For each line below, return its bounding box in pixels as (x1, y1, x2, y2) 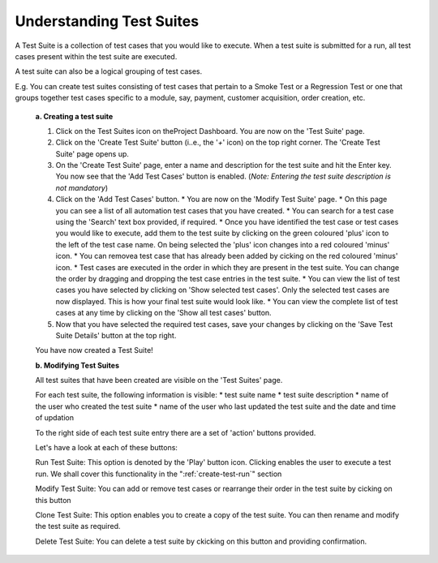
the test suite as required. (35, 522, 121, 531)
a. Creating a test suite (35, 111, 114, 121)
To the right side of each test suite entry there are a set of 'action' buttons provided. (35, 428, 316, 437)
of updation (35, 413, 75, 423)
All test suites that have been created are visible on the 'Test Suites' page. (35, 376, 283, 385)
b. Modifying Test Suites (35, 360, 120, 370)
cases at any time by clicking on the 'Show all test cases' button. (55, 308, 272, 318)
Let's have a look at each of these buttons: (35, 443, 178, 453)
